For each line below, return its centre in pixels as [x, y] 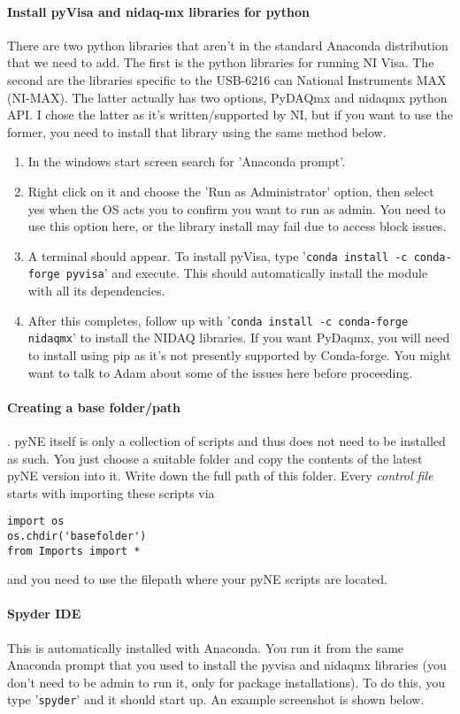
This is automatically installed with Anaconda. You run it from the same [206, 647]
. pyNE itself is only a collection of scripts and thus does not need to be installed [226, 440]
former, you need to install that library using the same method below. [197, 131]
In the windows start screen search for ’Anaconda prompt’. [187, 161]
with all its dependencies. [96, 291]
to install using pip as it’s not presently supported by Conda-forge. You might [239, 354]
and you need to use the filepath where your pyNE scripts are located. [197, 579]
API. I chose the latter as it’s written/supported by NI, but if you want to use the [230, 115]
